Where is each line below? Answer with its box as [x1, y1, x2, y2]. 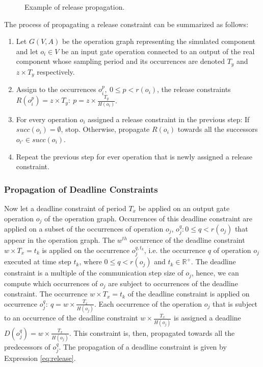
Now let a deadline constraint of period [4, 202, 126, 213]
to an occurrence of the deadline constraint [4, 312, 138, 323]
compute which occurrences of [4, 278, 98, 288]
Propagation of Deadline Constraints [4, 182, 158, 195]
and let [16, 45, 38, 56]
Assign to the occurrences [16, 84, 96, 95]
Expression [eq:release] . [4, 353, 76, 363]
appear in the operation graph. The [4, 235, 115, 245]
